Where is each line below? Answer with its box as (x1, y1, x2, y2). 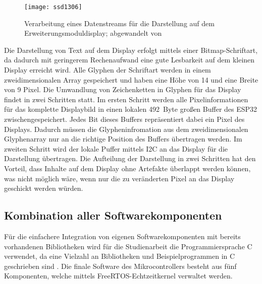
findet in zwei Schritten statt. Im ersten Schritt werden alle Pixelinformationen (4, 94, 248, 104)
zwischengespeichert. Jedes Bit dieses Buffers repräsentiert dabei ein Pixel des (4, 114, 245, 124)
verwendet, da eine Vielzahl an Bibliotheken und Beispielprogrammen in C (4, 251, 235, 261)
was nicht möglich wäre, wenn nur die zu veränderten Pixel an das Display (4, 173, 235, 183)
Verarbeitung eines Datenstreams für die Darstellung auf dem (24, 18, 215, 28)
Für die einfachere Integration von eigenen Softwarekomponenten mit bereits (4, 231, 241, 241)
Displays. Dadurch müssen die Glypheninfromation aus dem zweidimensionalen (4, 123, 248, 134)
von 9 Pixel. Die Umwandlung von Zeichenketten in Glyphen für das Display (4, 84, 241, 95)
